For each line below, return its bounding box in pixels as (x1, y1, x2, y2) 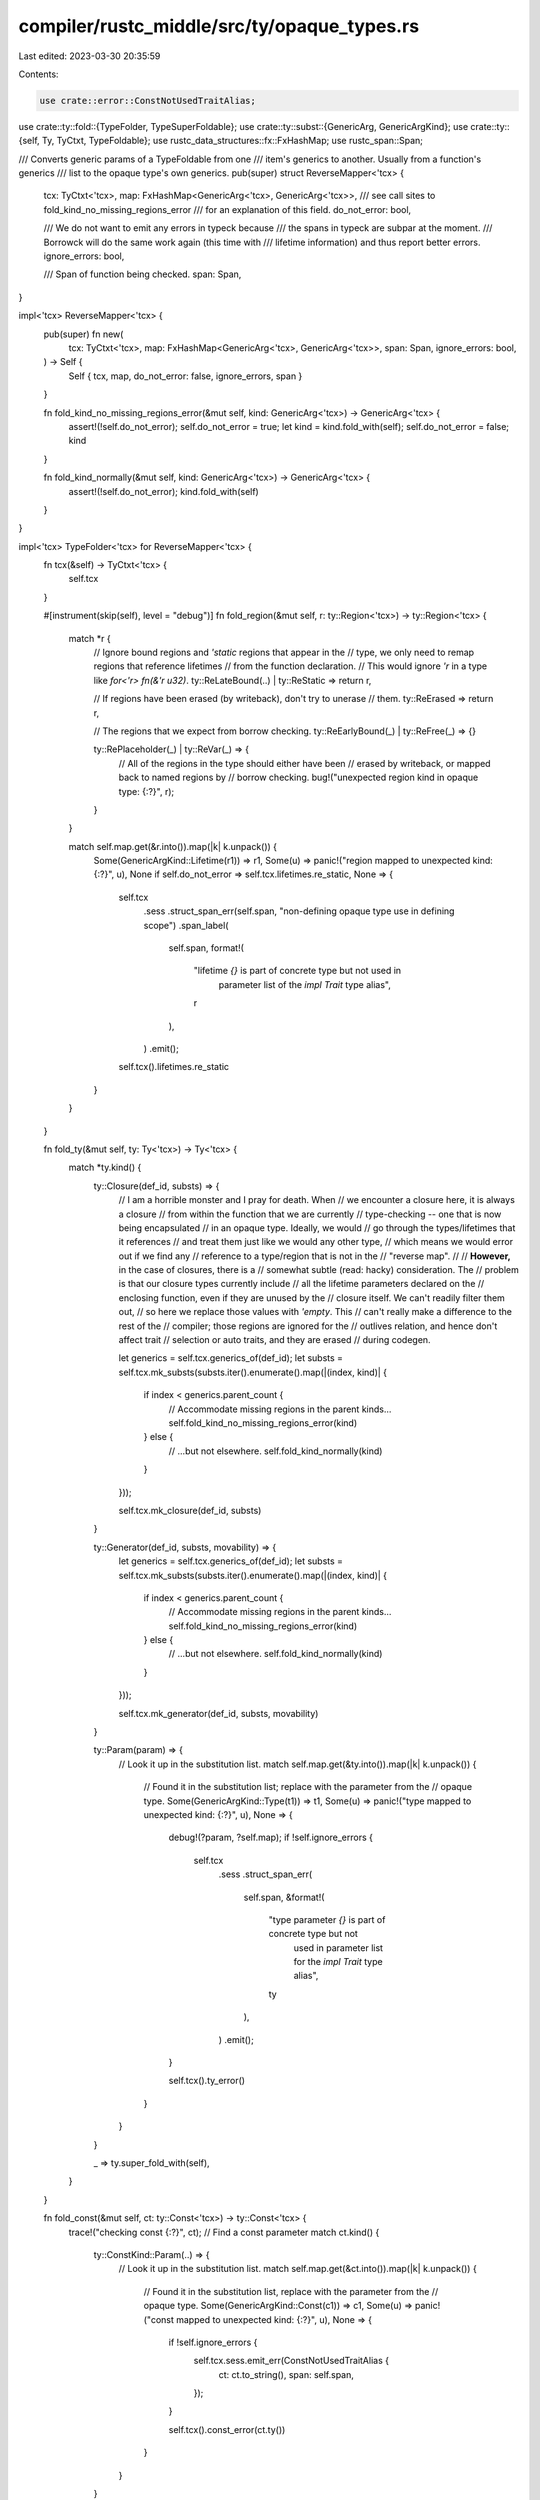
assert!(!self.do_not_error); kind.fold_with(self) (68, 485, 259, 497)
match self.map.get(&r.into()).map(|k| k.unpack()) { (68, 840, 278, 852)
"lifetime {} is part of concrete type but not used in (193, 965, 402, 977)
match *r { (68, 632, 111, 644)
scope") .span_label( (143, 919, 229, 931)
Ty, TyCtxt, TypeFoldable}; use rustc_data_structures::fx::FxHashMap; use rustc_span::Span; (41, 135, 424, 147)
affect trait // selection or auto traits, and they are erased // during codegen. (118, 1334, 431, 1346)
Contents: (18, 68, 59, 80)
